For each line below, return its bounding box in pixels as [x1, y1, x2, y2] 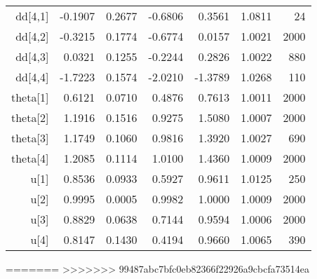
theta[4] [11, 150, 49, 166]
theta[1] [11, 89, 49, 105]
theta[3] [11, 130, 49, 146]
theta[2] [11, 109, 49, 125]
